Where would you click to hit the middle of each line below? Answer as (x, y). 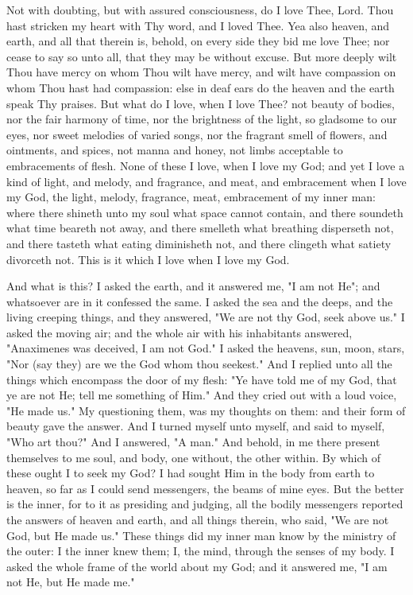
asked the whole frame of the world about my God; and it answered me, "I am (197, 566)
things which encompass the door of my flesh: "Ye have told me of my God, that (202, 379)
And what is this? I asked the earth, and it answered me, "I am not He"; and (193, 286)
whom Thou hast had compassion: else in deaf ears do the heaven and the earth (201, 87)
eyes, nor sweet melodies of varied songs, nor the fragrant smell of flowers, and (197, 134)
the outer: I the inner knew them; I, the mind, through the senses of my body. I (201, 551)
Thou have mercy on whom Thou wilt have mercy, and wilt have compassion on (201, 72)
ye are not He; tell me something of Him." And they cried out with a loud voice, (202, 395)
